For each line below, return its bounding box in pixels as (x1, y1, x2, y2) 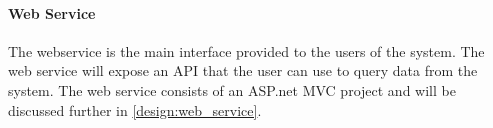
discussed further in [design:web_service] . (8, 99, 262, 120)
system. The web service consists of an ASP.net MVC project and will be (8, 79, 456, 100)
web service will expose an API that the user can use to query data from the (8, 60, 478, 81)
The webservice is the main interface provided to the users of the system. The (8, 40, 485, 61)
